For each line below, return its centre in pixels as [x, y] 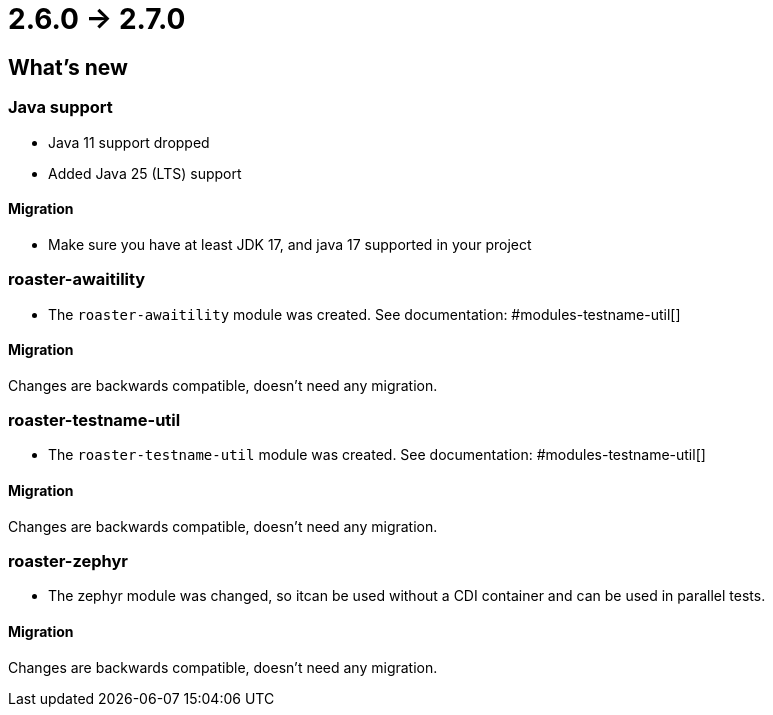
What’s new [68, 67]
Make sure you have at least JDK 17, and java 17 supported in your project [290, 244]
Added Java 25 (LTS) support [145, 173]
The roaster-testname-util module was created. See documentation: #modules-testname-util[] [377, 455]
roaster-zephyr [68, 561]
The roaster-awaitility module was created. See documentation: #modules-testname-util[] [364, 314]
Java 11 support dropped [129, 142]
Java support [60, 107]
